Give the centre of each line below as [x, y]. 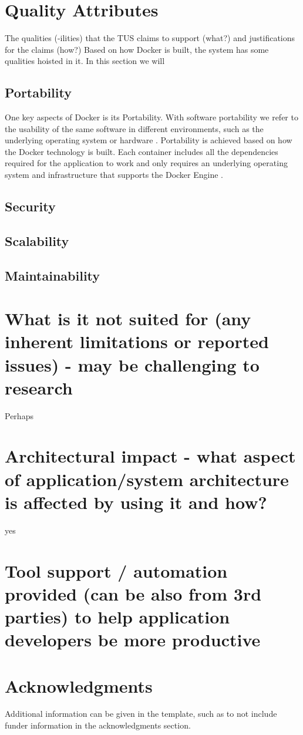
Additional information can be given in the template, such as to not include [141, 714]
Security [30, 206]
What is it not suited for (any [128, 318]
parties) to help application [117, 616]
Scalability [37, 240]
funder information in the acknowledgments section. [98, 725]
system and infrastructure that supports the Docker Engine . [114, 175]
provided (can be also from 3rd [133, 593]
